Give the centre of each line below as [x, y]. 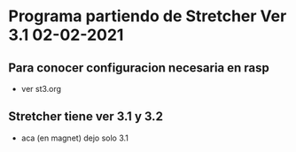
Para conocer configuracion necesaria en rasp [139, 68]
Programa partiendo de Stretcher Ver [148, 16]
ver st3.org [41, 89]
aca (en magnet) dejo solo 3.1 [75, 138]
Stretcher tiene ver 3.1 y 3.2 [86, 117]
